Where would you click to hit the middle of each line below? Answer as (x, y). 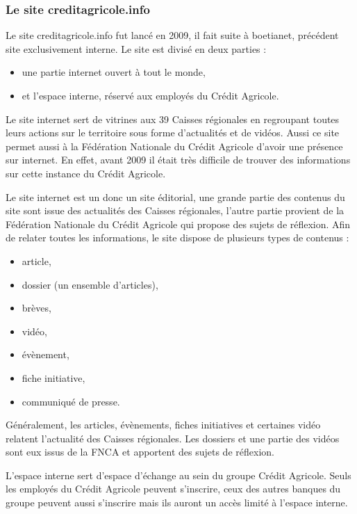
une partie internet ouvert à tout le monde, (114, 72)
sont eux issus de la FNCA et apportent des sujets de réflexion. (140, 452)
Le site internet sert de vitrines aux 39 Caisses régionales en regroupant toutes (173, 119)
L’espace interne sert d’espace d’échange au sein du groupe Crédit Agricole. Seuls (178, 475)
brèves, (36, 308)
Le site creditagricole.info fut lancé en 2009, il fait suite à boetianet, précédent (172, 35)
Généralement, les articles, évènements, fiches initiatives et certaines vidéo (163, 425)
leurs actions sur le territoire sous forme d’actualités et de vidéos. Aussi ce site (173, 132)
